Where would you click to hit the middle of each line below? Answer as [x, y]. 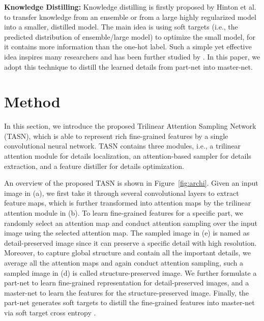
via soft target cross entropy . [50, 312]
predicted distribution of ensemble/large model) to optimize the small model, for [130, 36]
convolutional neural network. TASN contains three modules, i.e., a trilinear [123, 146]
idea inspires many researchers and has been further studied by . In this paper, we [132, 56]
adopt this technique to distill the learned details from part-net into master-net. [128, 66]
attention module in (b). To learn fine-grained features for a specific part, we [124, 213]
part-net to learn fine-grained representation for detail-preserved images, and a [127, 283]
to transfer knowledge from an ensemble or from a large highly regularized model [130, 17]
